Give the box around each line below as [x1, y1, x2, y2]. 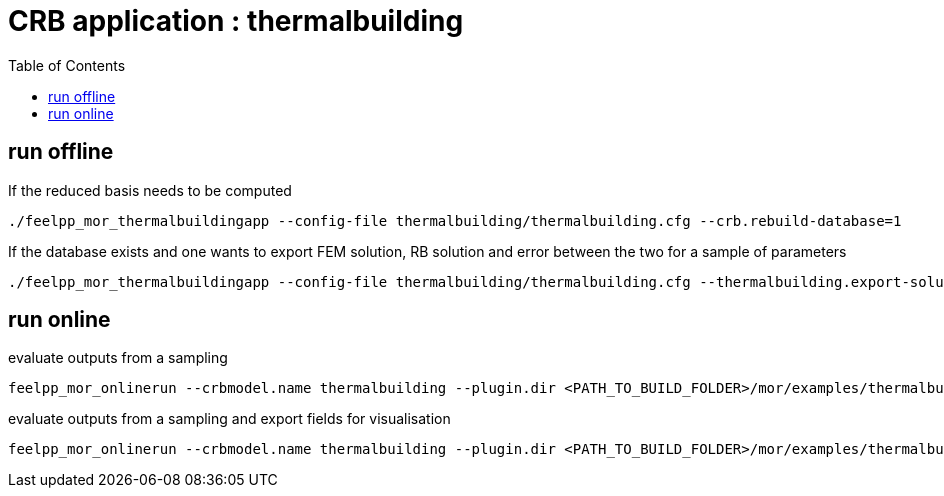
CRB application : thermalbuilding [8, 4, 464, 38]
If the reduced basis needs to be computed [8, 181, 292, 199]
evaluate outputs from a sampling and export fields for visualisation [8, 410, 451, 428]
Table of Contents [8, 56, 126, 74]
